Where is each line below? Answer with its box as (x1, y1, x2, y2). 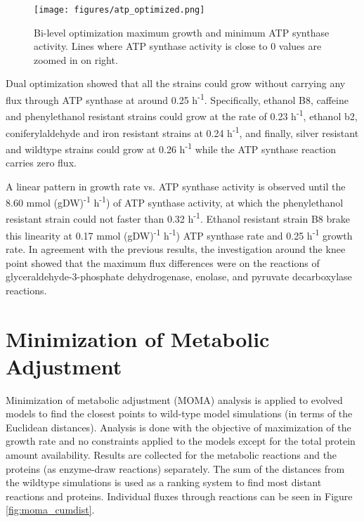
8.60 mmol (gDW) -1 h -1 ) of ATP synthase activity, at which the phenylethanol (6, 193, 344, 209)
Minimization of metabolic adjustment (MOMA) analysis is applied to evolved (6, 392, 343, 407)
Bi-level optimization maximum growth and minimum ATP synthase (34, 25, 330, 39)
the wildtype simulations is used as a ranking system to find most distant (6, 475, 322, 490)
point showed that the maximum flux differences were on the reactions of (6, 255, 320, 270)
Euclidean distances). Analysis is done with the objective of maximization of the (6, 419, 351, 434)
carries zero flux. (6, 155, 77, 170)
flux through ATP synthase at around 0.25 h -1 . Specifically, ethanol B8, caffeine (6, 91, 349, 107)
